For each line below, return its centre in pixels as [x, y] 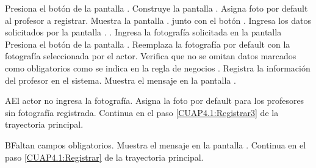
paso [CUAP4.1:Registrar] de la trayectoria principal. [104, 157]
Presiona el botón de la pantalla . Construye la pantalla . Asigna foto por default [156, 8]
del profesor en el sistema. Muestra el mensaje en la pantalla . [120, 80]
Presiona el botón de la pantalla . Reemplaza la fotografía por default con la [148, 44]
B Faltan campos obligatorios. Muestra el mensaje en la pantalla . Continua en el [156, 144]
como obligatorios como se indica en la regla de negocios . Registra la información [158, 68]
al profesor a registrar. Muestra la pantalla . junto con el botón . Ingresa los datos [158, 20]
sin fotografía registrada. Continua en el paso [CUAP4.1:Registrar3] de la [142, 112]
